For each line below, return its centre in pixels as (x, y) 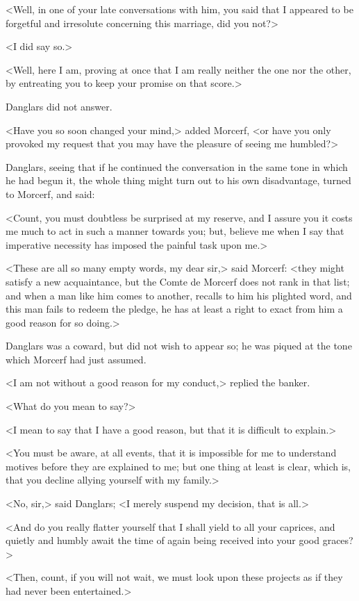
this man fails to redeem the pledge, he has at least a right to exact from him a (174, 309)
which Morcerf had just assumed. (76, 359)
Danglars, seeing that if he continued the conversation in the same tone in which (177, 166)
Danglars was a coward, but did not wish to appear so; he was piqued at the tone (179, 346)
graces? (338, 540)
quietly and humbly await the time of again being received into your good (162, 540)
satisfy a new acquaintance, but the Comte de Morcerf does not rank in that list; (178, 281)
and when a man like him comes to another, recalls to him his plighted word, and (179, 295)
